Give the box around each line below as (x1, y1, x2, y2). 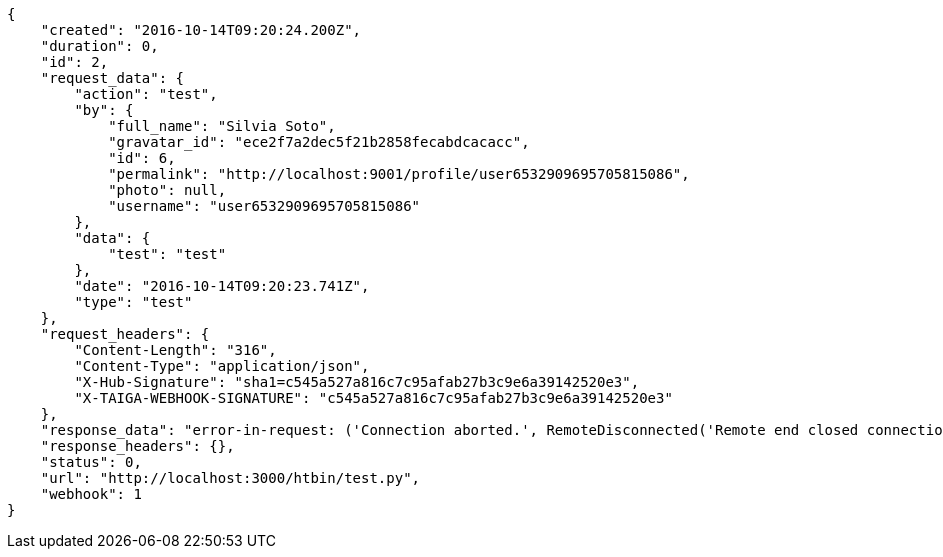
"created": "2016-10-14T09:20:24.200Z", (40, 22, 362, 38)
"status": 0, (40, 454, 142, 470)
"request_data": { (40, 70, 185, 86)
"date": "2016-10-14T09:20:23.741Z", (74, 278, 370, 294)
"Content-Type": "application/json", (74, 358, 370, 374)
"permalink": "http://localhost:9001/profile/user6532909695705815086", (108, 166, 690, 182)
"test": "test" (108, 246, 227, 262)
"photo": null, (108, 182, 227, 198)
